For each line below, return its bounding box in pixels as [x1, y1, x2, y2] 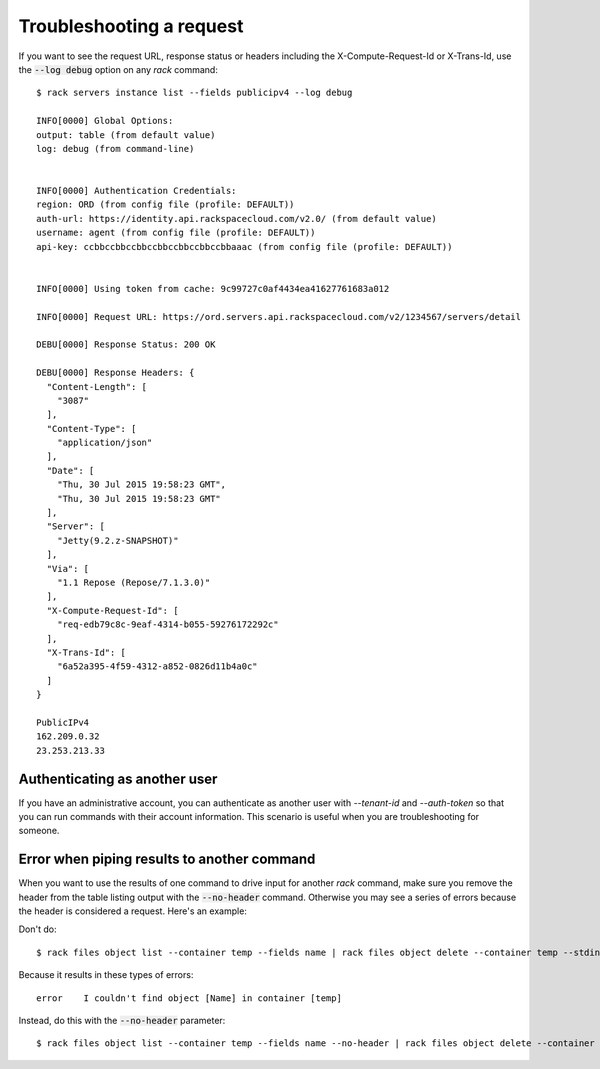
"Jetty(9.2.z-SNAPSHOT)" [56, 535, 179, 546]
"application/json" [56, 437, 153, 449]
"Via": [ [46, 563, 90, 574]
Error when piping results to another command [18, 851, 316, 868]
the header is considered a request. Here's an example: [18, 905, 247, 917]
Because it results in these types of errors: [18, 969, 194, 981]
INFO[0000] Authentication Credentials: [36, 185, 237, 197]
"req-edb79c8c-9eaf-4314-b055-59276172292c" [56, 619, 279, 630]
